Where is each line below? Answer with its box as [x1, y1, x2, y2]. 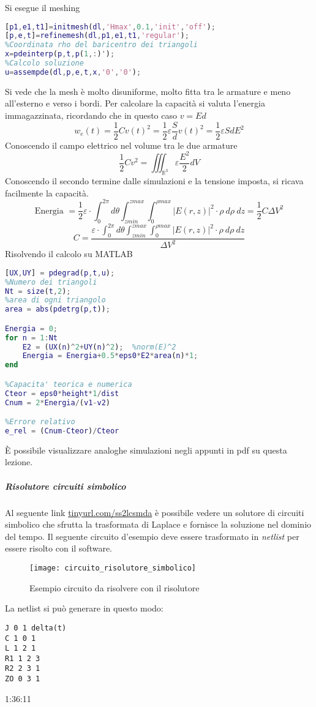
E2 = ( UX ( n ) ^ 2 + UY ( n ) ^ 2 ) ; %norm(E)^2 [22, 342, 176, 351]
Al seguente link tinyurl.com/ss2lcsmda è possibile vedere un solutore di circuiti [5, 506, 304, 518]
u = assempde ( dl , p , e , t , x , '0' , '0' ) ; [5, 67, 141, 77]
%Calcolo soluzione [5, 59, 84, 68]
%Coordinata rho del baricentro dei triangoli [5, 40, 198, 50]
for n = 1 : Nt [5, 333, 58, 342]
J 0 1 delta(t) [5, 623, 67, 632]
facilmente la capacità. [5, 186, 89, 199]
